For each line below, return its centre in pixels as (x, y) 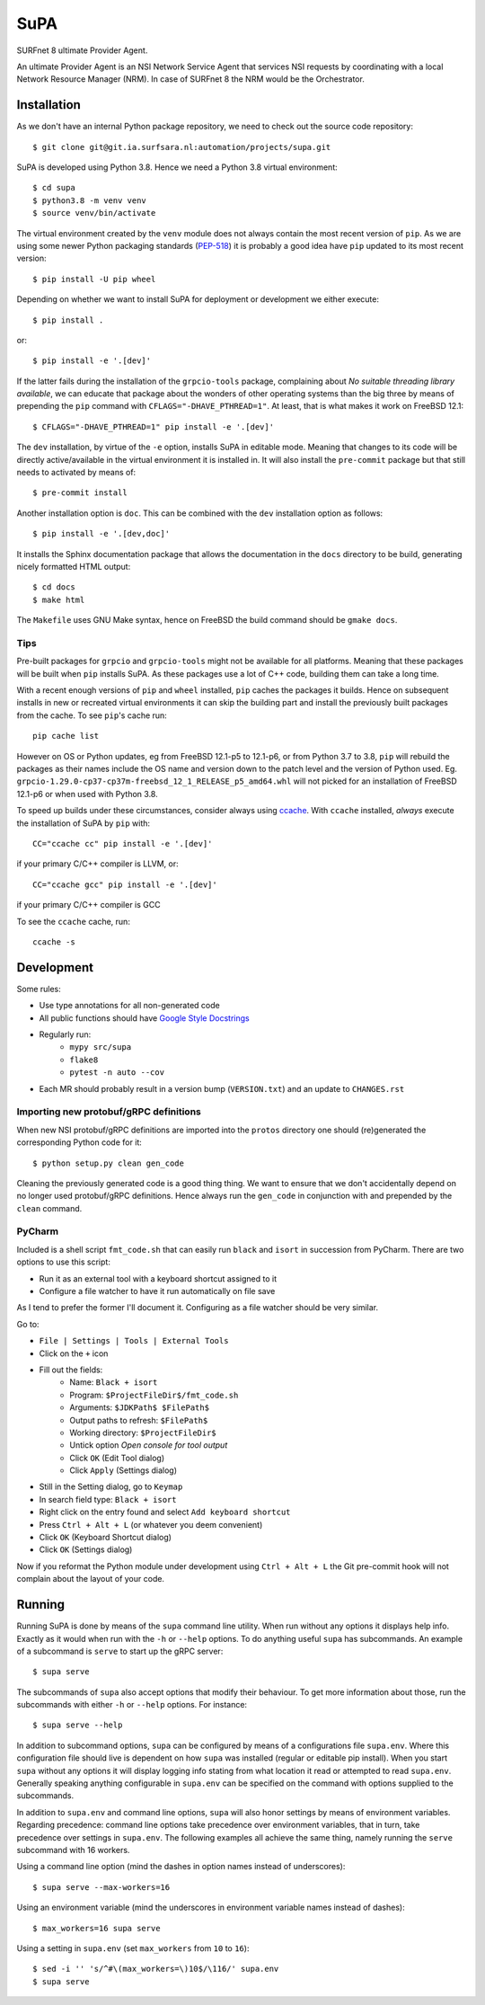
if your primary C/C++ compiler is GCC (88, 905)
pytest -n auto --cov (117, 1073)
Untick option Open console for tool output (149, 1445)
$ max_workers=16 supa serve (97, 1928)
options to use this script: (64, 1262)
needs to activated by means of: (76, 473)
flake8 (84, 1060)
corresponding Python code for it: (79, 1142)
